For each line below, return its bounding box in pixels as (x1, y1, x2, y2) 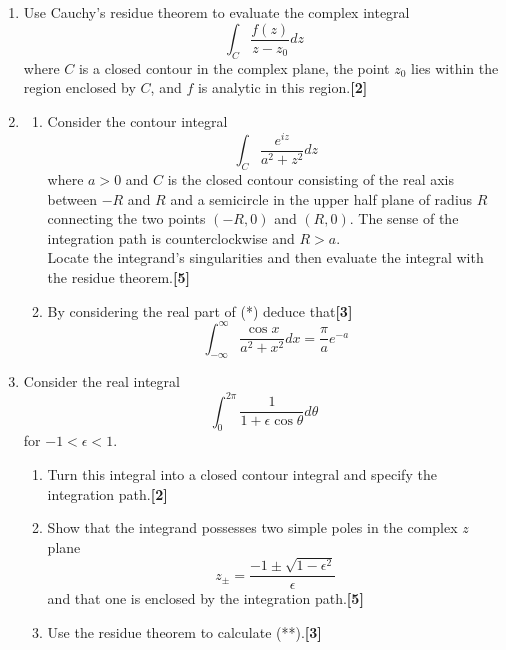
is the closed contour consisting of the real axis (167, 168, 454, 189)
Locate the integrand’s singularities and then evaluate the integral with (47, 247, 484, 268)
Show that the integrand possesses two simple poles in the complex (47, 517, 458, 538)
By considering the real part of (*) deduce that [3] (47, 300, 353, 321)
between (47, 188, 97, 209)
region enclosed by (23, 77, 136, 98)
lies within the (411, 57, 499, 78)
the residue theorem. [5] (47, 266, 190, 287)
